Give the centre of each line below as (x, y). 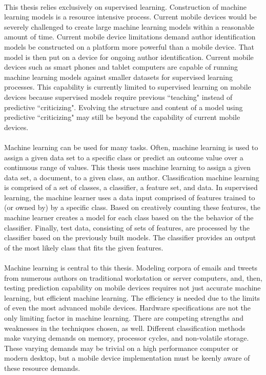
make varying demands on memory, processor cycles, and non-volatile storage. (127, 338)
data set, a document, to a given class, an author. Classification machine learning (132, 177)
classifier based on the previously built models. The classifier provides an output (130, 237)
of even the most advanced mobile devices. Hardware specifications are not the (128, 308)
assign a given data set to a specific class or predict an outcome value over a (124, 157)
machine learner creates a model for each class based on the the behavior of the (129, 217)
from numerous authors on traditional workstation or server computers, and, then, (133, 277)
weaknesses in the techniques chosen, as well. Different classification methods (125, 328)
